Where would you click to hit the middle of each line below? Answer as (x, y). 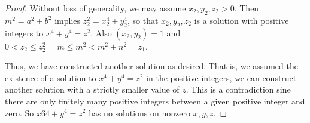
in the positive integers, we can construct (221, 77)
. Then (247, 8)
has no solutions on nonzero (139, 113)
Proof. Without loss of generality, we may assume (95, 8)
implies (68, 20)
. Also (101, 33)
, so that (143, 20)
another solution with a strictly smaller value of (92, 89)
